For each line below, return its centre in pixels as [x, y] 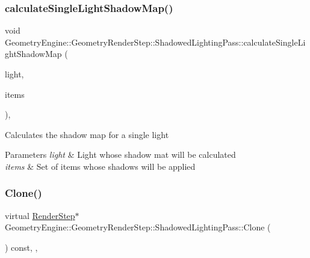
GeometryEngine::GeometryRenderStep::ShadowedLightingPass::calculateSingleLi [155, 42]
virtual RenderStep [40, 215]
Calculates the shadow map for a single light [87, 134]
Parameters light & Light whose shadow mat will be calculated [120, 154]
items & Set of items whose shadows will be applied [100, 166]
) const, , [21, 247]
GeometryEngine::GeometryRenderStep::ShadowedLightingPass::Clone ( [138, 227]
